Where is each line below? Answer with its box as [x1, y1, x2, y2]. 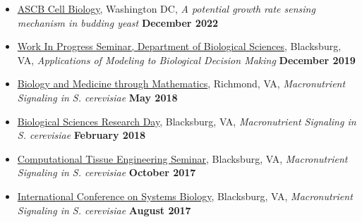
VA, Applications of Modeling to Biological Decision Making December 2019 [17, 52, 356, 67]
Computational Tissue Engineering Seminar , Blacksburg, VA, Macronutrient [17, 151, 348, 166]
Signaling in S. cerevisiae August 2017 [17, 202, 191, 217]
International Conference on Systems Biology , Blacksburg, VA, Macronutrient [17, 188, 353, 203]
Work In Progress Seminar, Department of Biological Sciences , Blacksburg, [17, 39, 342, 54]
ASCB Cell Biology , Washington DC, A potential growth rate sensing [17, 1, 315, 16]
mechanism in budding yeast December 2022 [17, 15, 219, 30]
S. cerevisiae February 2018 [17, 128, 146, 142]
